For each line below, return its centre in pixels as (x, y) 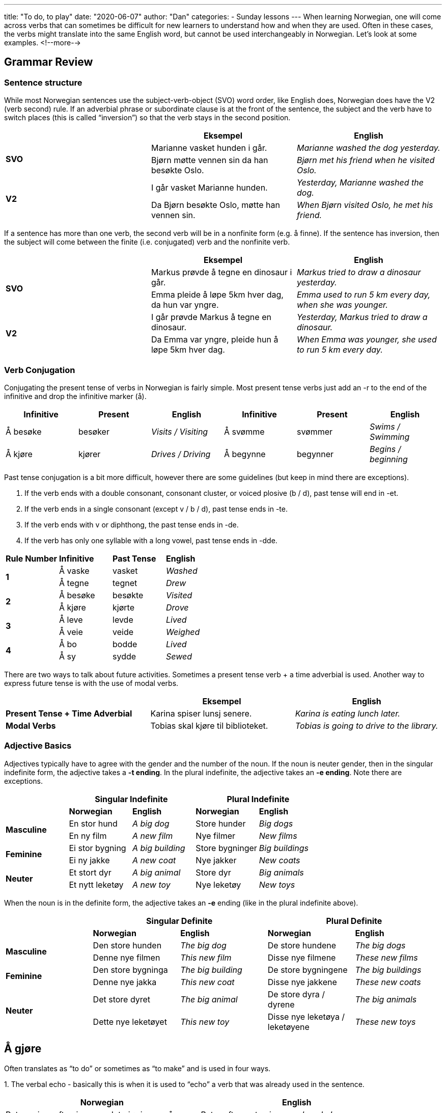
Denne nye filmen (127, 957)
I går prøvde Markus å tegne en (211, 317)
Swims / (385, 426)
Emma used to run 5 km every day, (364, 295)
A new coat (154, 860)
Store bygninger (226, 848)
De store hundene (302, 945)
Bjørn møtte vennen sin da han (210, 160)
